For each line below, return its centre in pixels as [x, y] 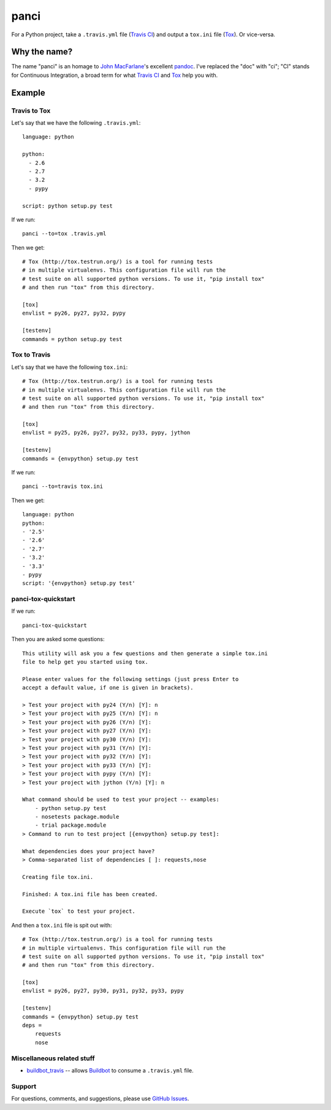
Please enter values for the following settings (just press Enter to [131, 679]
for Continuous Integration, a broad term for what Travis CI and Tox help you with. [115, 75]
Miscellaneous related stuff [53, 1058]
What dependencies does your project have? [89, 851]
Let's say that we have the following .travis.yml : [76, 123]
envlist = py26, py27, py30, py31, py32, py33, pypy [103, 991]
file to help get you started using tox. [85, 662]
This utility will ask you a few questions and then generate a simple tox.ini [145, 653]
